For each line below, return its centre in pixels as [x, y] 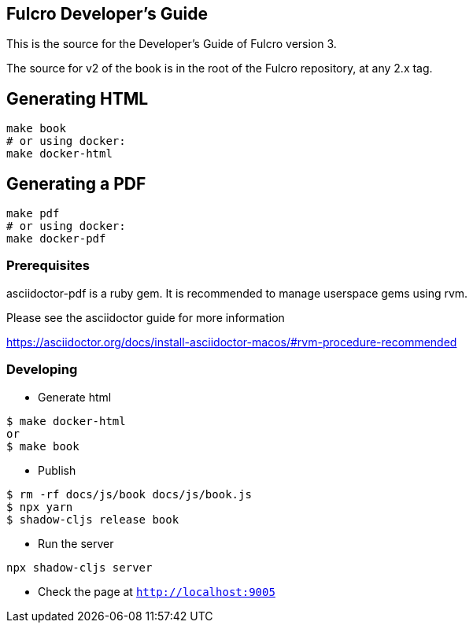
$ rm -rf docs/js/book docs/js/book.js [129, 494]
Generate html [75, 397]
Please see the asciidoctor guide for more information [146, 317]
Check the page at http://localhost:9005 [157, 591]
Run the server [76, 543]
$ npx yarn [40, 507]
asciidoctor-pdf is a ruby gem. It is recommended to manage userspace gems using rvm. [237, 293]
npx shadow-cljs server [79, 567]
